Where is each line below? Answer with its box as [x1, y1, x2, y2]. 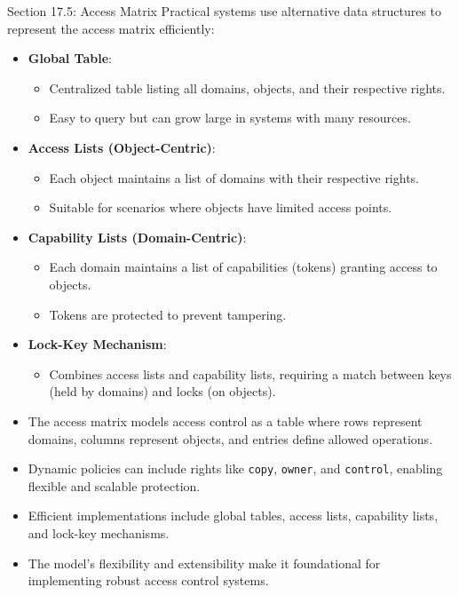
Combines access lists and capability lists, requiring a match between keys [49, 364, 452, 383]
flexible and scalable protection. [28, 476, 201, 495]
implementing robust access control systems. [28, 571, 269, 590]
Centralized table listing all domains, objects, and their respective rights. [49, 78, 446, 97]
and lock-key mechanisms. [28, 523, 170, 542]
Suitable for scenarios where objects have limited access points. [49, 198, 392, 217]
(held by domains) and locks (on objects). [49, 382, 276, 401]
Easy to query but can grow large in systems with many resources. [49, 108, 411, 127]
